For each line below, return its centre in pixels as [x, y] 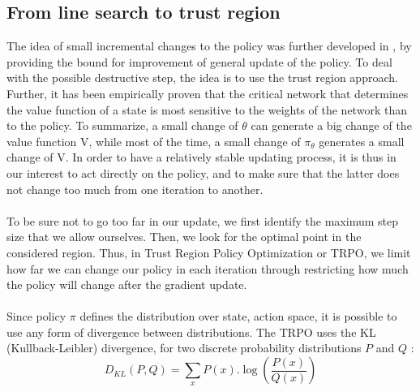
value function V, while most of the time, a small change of [154, 141]
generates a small [362, 141]
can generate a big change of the [331, 125]
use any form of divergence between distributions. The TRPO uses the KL [191, 332]
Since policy [36, 316]
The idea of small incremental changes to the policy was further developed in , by [209, 46]
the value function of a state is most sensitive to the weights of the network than [207, 109]
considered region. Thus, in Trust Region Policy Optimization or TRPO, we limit [209, 252]
